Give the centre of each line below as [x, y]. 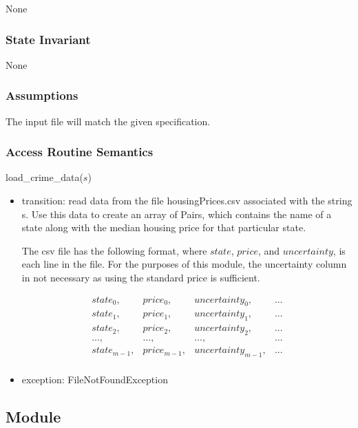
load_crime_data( [44, 177]
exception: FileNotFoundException [95, 379]
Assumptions [42, 95]
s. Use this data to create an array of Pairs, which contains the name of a [177, 214]
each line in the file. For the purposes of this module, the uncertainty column [184, 264]
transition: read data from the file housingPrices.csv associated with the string [187, 201]
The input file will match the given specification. [108, 121]
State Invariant [48, 39]
